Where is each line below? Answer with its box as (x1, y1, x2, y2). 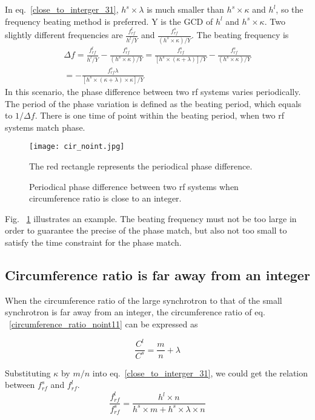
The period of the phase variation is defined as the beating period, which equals (5, 97, 302, 110)
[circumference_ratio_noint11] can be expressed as (9, 318, 198, 330)
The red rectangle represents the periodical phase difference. (29, 160, 253, 172)
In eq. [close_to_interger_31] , (5, 3, 119, 15)
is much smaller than (147, 3, 224, 15)
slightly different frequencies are (5, 28, 123, 41)
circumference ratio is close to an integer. (29, 192, 182, 205)
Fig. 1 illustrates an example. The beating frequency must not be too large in (5, 212, 297, 225)
